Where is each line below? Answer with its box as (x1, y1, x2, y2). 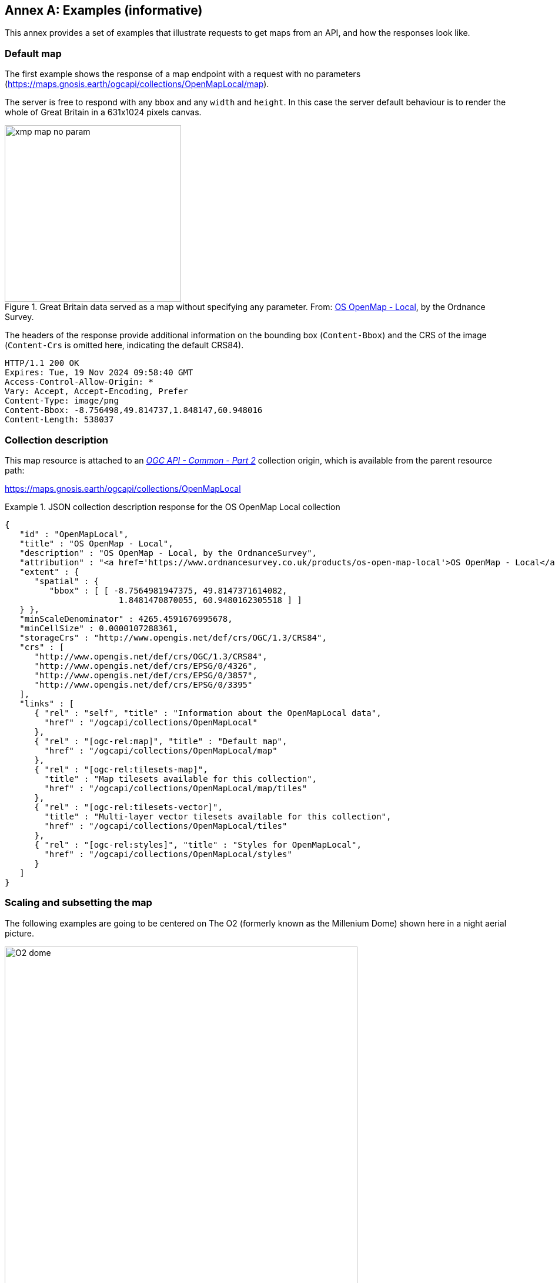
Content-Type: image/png (5, 396, 119, 406)
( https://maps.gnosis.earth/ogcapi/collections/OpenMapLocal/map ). (5, 79, 269, 89)
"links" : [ (19, 698, 75, 708)
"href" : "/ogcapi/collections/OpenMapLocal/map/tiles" (44, 783, 307, 793)
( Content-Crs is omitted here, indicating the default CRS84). (5, 340, 244, 351)
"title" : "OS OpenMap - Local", (19, 538, 173, 548)
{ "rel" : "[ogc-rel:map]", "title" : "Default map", (34, 736, 287, 746)
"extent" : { (19, 566, 79, 576)
